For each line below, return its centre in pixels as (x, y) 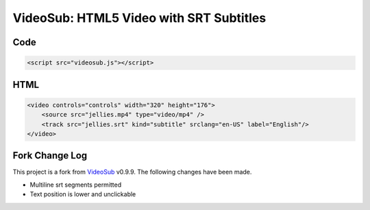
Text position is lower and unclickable (83, 194)
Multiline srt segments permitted (76, 185)
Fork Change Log (50, 155)
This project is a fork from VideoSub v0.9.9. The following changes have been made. (132, 172)
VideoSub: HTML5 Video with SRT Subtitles (139, 18)
